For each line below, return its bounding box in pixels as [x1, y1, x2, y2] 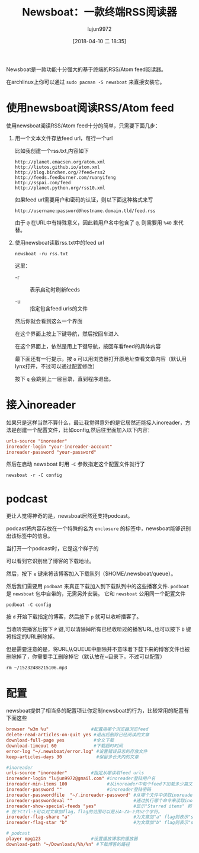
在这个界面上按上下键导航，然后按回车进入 [14, 330, 119, 337]
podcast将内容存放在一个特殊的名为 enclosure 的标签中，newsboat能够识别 [6, 525, 191, 532]
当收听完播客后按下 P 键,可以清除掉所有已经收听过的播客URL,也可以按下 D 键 [6, 626, 191, 633]
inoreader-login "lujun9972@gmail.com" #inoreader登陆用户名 [6, 775, 156, 782]
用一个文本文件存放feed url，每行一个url [14, 134, 113, 142]
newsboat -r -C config [6, 472, 62, 479]
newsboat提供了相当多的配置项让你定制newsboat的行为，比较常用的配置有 [6, 707, 190, 714]
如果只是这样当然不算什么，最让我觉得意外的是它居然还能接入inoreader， [6, 419, 185, 426]
